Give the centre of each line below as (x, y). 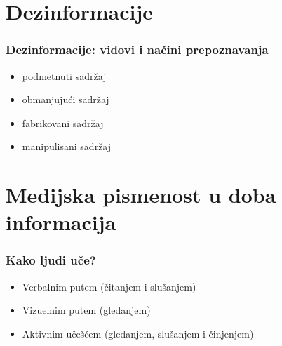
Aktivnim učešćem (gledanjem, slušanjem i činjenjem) (138, 333)
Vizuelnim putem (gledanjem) (86, 310)
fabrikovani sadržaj (63, 122)
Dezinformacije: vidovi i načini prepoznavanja (137, 49)
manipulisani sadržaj (67, 146)
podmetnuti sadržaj (64, 75)
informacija (61, 222)
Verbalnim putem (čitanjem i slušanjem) (109, 286)
